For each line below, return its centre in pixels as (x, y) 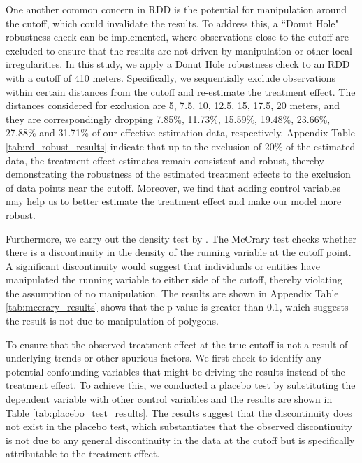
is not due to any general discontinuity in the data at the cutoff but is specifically (180, 440)
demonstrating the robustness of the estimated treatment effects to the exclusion (178, 174)
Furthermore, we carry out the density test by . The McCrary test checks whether (181, 238)
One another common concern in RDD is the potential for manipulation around (176, 9)
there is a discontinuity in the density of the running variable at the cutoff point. (179, 252)
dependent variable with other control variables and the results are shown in (169, 399)
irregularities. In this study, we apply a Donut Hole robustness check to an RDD (178, 64)
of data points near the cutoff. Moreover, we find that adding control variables (173, 187)
